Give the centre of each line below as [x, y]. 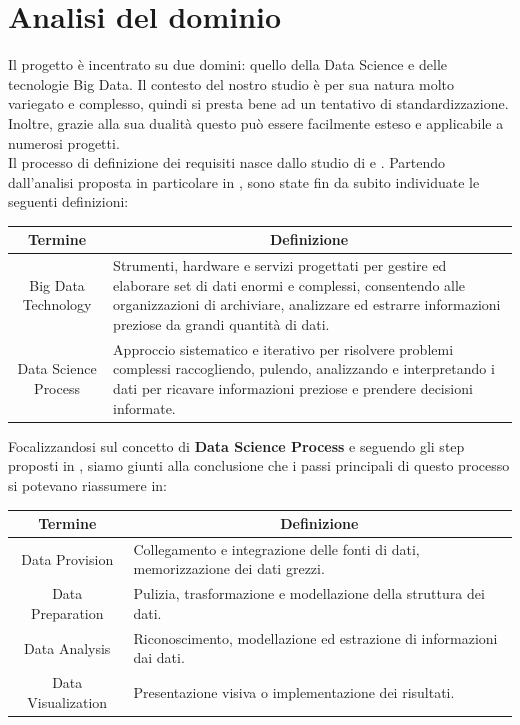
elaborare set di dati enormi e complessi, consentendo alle [289, 284]
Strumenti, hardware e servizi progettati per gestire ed [280, 265]
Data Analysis [67, 647]
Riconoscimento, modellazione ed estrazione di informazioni [315, 637]
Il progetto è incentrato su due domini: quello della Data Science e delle [227, 64]
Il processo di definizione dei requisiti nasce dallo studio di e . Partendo [227, 162]
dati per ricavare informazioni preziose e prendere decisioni [293, 388]
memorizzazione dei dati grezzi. [229, 568]
